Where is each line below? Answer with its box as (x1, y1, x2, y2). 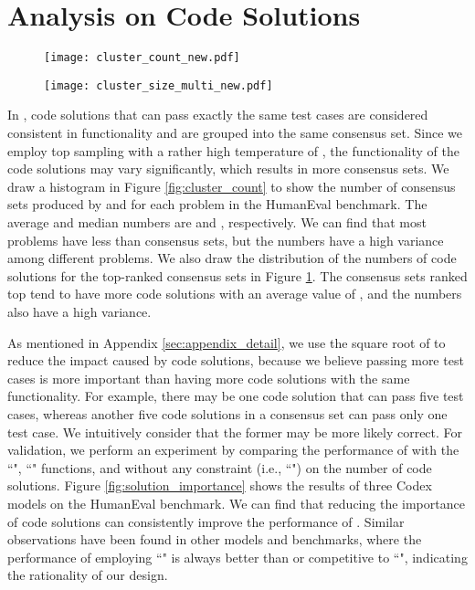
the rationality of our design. (7, 565, 168, 585)
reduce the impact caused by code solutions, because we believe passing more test (7, 351, 464, 370)
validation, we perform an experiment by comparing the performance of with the (7, 440, 459, 459)
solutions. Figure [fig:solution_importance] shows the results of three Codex (7, 476, 432, 495)
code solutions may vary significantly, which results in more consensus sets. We (7, 159, 449, 178)
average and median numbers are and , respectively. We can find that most (7, 213, 427, 231)
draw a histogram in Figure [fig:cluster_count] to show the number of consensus (7, 176, 456, 195)
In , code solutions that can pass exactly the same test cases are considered (7, 105, 428, 124)
